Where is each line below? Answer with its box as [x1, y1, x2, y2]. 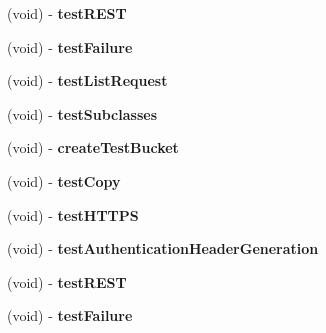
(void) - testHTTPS [7, 204, 139, 225]
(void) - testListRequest [7, 70, 168, 91]
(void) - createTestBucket [7, 137, 179, 158]
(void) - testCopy [7, 170, 121, 191]
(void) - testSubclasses [7, 103, 157, 124]
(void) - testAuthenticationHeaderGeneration [7, 238, 319, 259]
